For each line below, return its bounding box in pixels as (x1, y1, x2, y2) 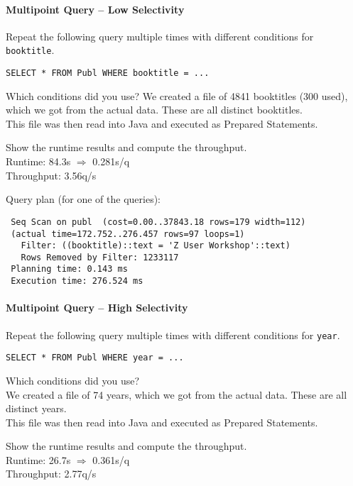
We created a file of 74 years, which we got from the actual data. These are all (6, 387, 347, 402)
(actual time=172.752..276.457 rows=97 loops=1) (11, 228, 245, 239)
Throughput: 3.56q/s (6, 167, 97, 182)
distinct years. (6, 401, 67, 416)
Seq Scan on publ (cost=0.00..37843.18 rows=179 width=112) (11, 216, 306, 227)
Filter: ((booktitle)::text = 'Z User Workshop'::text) (21, 241, 290, 251)
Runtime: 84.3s (6, 154, 71, 169)
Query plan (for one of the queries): (6, 192, 161, 206)
